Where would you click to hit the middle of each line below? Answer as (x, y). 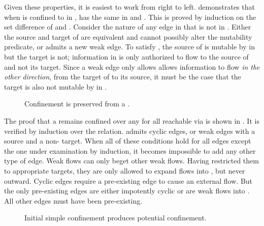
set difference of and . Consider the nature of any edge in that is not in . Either (128, 27)
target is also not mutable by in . (56, 86)
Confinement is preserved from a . (77, 104)
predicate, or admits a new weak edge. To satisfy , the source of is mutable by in (129, 47)
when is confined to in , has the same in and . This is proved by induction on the (130, 17)
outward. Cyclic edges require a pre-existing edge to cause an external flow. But (128, 180)
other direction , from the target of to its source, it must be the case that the (123, 77)
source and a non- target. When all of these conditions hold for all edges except (128, 141)
